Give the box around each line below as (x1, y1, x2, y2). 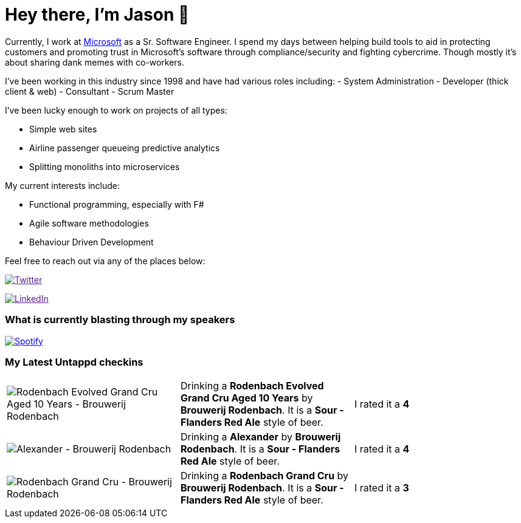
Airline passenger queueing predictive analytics (29, 142, 220, 153)
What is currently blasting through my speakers (5, 313, 235, 326)
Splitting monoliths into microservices (29, 161, 180, 172)
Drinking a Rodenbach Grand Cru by (180, 470, 349, 482)
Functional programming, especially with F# (29, 199, 204, 210)
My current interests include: (5, 180, 120, 191)
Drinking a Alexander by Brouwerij (180, 431, 341, 443)
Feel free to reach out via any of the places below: (5, 255, 205, 266)
